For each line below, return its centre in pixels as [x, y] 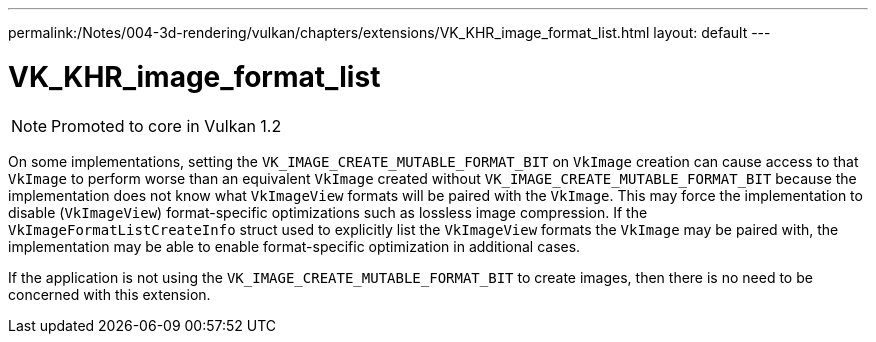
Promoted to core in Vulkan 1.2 [166, 125]
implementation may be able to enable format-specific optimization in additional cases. [294, 246]
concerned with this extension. [109, 294]
